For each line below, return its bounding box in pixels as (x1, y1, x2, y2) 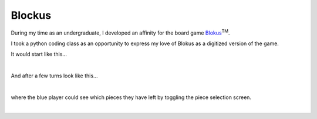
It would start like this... (11, 50, 68, 58)
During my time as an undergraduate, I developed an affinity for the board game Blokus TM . (11, 28, 230, 36)
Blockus (11, 9, 52, 22)
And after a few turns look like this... (11, 72, 98, 79)
